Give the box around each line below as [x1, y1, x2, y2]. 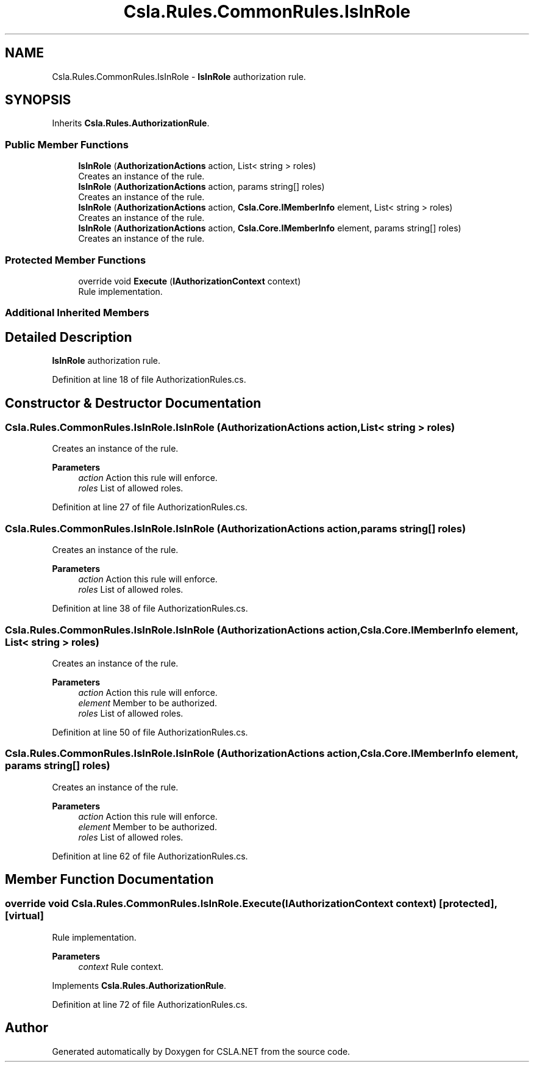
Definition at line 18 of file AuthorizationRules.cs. [52, 374, 246, 385]
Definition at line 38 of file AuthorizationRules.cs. [52, 603, 248, 614]
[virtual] [5, 910, 44, 922]
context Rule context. [78, 961, 163, 972]
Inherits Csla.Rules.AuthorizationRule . [52, 118, 210, 129]
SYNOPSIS [5, 92, 71, 108]
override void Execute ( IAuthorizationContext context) [78, 275, 301, 286]
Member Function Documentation [5, 872, 214, 888]
